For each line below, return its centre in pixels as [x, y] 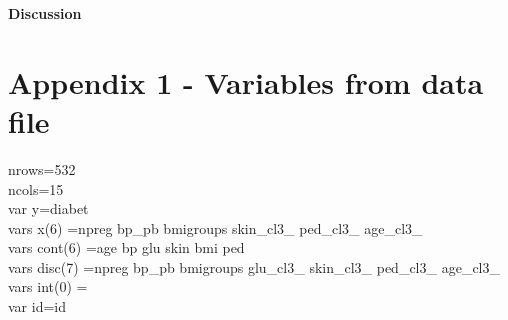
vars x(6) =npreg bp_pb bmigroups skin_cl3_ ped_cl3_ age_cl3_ [215, 227]
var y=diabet [48, 208]
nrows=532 [42, 168]
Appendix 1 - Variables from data [246, 81]
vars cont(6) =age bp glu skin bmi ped [126, 247]
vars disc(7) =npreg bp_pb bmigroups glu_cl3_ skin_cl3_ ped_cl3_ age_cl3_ [254, 266]
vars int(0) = [48, 286]
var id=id [37, 306]
